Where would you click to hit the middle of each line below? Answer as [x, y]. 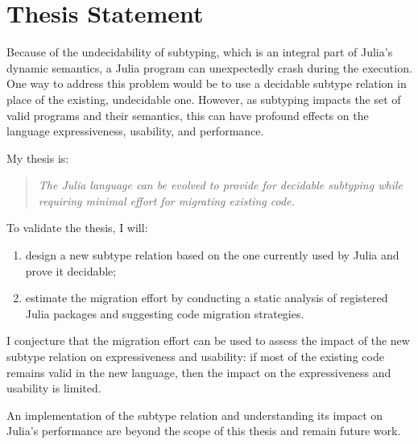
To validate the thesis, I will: [77, 228]
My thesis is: [38, 158]
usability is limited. [54, 388]
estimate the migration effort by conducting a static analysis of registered [207, 298]
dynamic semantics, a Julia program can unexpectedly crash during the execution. [209, 67]
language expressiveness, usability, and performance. [135, 131]
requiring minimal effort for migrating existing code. [166, 200]
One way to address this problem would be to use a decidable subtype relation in [207, 83]
